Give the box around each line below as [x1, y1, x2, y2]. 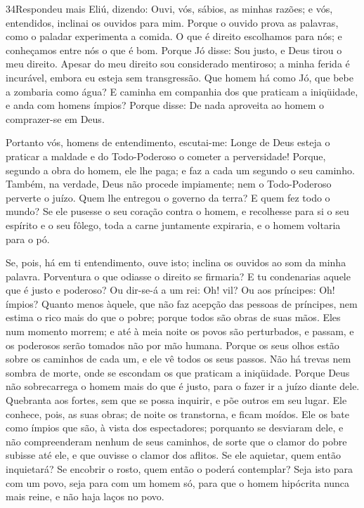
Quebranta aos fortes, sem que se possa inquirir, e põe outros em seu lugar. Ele [6, 393, 347, 408]
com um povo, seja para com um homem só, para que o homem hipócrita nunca [6, 475, 350, 490]
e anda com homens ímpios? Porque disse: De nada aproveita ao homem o [6, 98, 324, 112]
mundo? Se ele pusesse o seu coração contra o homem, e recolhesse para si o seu [6, 204, 349, 219]
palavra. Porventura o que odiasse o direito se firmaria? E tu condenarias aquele [6, 268, 351, 283]
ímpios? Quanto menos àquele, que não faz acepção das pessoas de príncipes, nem [6, 296, 358, 311]
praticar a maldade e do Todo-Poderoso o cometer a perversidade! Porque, [6, 148, 326, 163]
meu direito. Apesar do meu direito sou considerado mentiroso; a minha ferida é [6, 56, 350, 71]
